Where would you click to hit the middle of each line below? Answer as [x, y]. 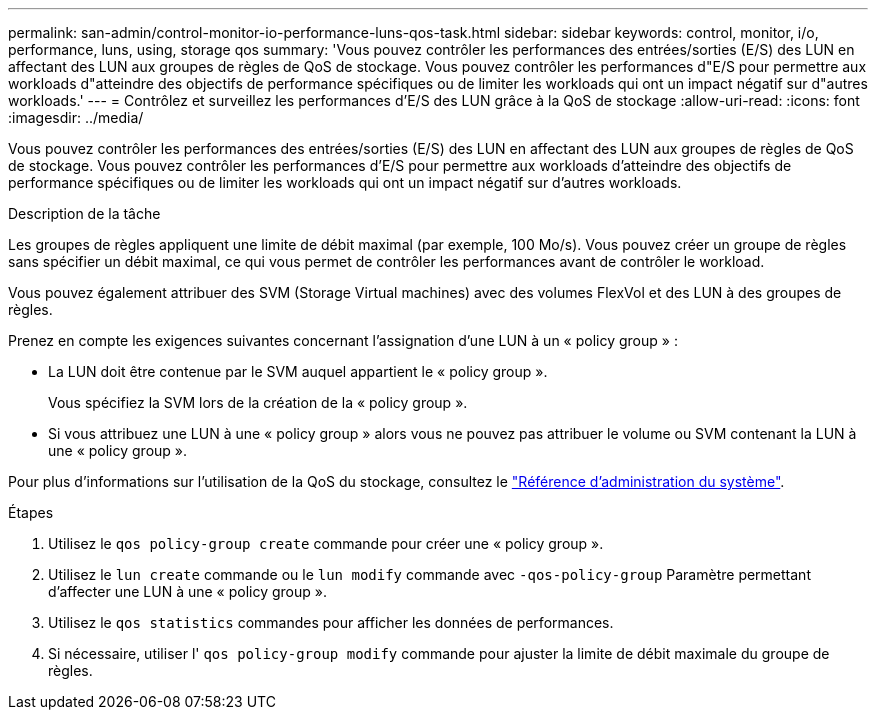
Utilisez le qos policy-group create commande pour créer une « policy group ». [326, 543]
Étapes [31, 512]
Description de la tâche [84, 213]
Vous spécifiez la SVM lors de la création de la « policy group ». [258, 402]
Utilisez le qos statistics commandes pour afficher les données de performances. [331, 622]
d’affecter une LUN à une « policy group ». [187, 591]
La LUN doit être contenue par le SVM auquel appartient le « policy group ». [298, 371]
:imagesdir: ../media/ [76, 117]
